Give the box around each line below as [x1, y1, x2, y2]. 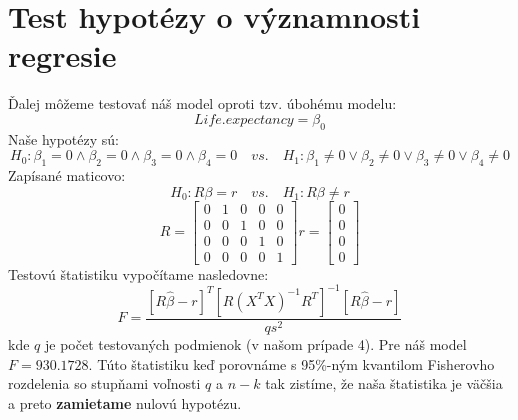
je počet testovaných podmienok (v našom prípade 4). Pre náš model [44, 333, 467, 354]
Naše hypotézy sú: [8, 128, 119, 149]
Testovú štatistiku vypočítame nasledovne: [8, 263, 269, 284]
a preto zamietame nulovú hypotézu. [8, 392, 242, 413]
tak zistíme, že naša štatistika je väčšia [265, 373, 503, 394]
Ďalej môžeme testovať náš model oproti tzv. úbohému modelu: [8, 93, 397, 114]
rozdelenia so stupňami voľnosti [8, 373, 201, 394]
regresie [8, 35, 117, 76]
